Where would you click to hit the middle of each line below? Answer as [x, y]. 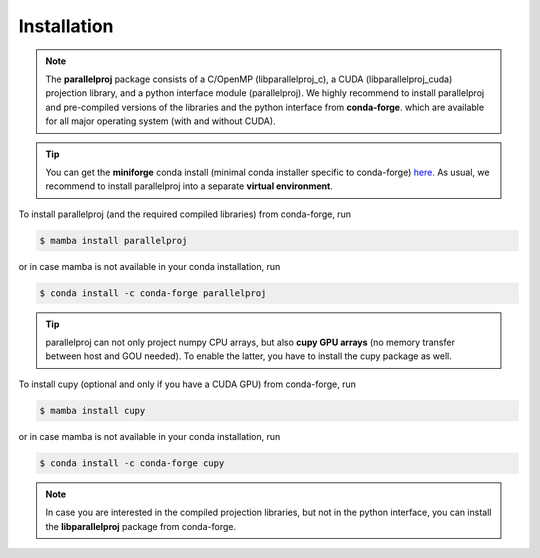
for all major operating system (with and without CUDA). [160, 121]
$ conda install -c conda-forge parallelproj [153, 293]
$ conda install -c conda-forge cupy [132, 463]
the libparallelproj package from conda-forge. [141, 526]
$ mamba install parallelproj [113, 240]
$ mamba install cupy [92, 410]
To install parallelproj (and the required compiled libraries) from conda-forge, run [185, 214]
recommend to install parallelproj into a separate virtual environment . [189, 186]
